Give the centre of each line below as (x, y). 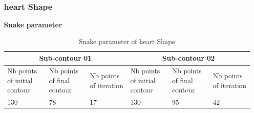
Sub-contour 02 (189, 58)
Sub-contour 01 (65, 58)
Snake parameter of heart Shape (127, 41)
